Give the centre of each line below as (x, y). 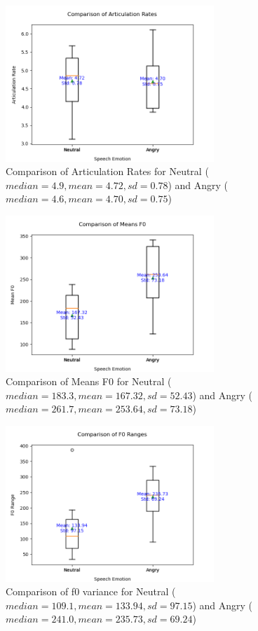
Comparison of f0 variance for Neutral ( (91, 591)
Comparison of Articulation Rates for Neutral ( (107, 171)
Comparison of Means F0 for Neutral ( (89, 381)
